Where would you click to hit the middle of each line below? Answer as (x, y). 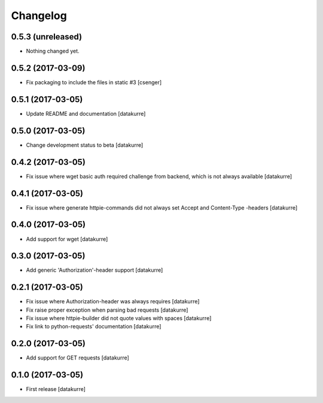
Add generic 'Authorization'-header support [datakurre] (95, 270)
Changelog (39, 16)
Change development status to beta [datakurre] (85, 145)
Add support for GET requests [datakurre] (78, 358)
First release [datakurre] (56, 389)
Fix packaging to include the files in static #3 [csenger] (94, 82)
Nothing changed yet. (53, 51)
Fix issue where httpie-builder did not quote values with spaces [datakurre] (119, 318)
